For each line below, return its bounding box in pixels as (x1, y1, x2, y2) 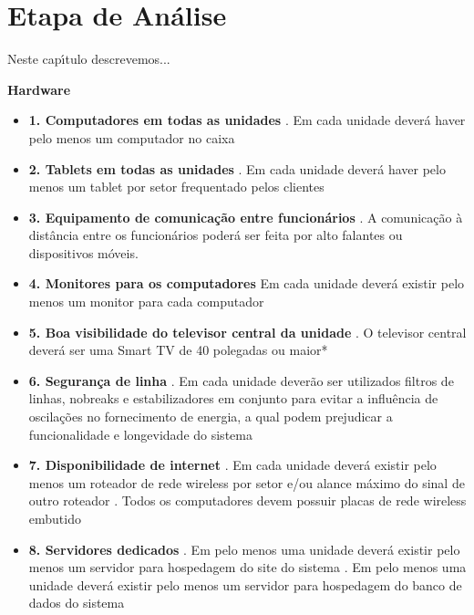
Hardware (7, 79, 71, 99)
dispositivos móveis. (28, 243, 139, 262)
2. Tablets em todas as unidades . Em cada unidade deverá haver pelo (28, 159, 446, 178)
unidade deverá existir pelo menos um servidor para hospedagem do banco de (28, 575, 462, 594)
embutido (28, 509, 81, 527)
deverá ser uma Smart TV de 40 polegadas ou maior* (28, 340, 328, 360)
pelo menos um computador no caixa (28, 128, 235, 147)
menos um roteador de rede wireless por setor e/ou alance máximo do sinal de (28, 473, 465, 492)
